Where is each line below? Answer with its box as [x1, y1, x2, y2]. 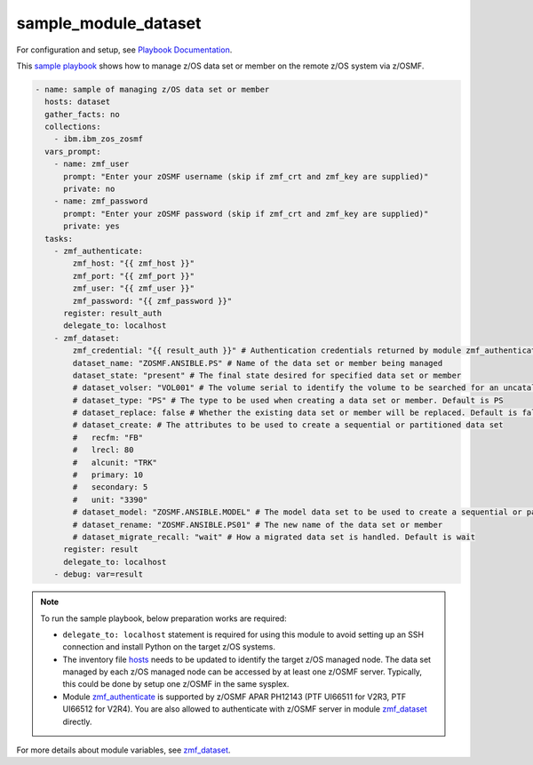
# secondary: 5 [72, 482, 148, 492]
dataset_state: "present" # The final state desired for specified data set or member [72, 370, 462, 380]
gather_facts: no [44, 109, 120, 119]
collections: [44, 122, 101, 132]
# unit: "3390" [72, 494, 148, 505]
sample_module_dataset [16, 13, 202, 33]
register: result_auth [63, 307, 163, 318]
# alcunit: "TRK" [72, 458, 157, 467]
